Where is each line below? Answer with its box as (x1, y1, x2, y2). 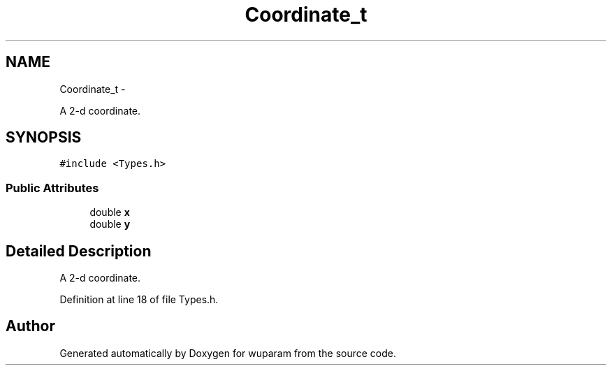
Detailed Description (6, 242, 152, 260)
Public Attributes (6, 180, 99, 195)
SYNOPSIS (6, 129, 82, 147)
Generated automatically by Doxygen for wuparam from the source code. (59, 347, 397, 359)
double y (89, 218, 131, 231)
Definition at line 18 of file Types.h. (59, 293, 219, 306)
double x (89, 206, 130, 219)
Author (6, 317, 55, 335)
